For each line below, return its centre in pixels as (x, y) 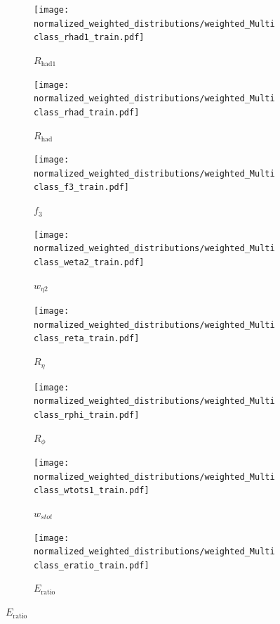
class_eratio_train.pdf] (92, 565)
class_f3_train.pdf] (82, 187)
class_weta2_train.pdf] (89, 262)
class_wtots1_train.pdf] (92, 491)
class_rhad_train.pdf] (87, 112)
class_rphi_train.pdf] (87, 415)
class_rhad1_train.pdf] (89, 38)
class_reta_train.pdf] (87, 339)
